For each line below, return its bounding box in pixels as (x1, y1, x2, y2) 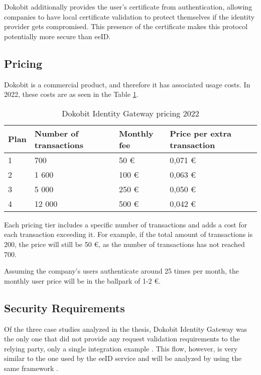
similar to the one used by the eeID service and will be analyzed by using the (4, 353, 242, 363)
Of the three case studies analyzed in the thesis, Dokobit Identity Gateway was (4, 323, 247, 334)
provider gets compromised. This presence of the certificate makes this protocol (4, 21, 248, 32)
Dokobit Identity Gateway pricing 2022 (62, 107, 199, 119)
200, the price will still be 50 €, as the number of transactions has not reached (4, 238, 245, 249)
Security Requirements (4, 300, 125, 315)
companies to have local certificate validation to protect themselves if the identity (4, 11, 255, 22)
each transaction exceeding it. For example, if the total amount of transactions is (4, 229, 253, 239)
